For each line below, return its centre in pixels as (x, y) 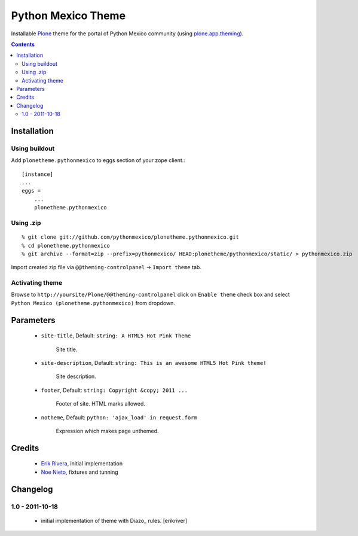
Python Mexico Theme (68, 16)
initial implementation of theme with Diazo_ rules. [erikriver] (114, 520)
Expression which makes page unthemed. (107, 431)
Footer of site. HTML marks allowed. (101, 404)
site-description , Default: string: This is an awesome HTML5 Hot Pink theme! (154, 363)
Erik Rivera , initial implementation (82, 464)
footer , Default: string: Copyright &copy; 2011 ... (114, 390)
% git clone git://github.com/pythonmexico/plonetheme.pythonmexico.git (130, 237)
